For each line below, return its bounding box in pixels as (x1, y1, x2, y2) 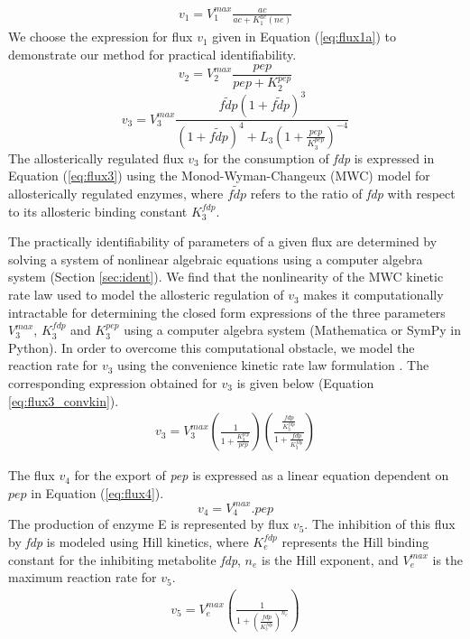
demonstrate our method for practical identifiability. (8, 45, 297, 64)
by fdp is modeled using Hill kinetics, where (8, 532, 249, 551)
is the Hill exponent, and (262, 550, 399, 569)
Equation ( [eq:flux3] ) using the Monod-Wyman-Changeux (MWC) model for (8, 166, 430, 185)
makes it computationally (303, 285, 444, 304)
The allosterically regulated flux (8, 148, 184, 167)
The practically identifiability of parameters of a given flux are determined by (8, 232, 438, 251)
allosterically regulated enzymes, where (8, 184, 224, 203)
